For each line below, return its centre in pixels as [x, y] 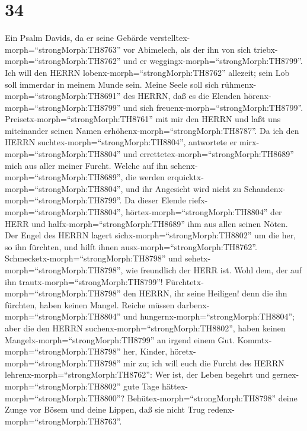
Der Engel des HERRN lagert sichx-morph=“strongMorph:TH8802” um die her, [151, 235]
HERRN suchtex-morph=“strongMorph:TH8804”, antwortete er [121, 142]
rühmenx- [239, 84]
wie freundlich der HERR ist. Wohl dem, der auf [214, 270]
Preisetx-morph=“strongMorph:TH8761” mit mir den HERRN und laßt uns [143, 119]
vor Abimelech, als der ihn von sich [187, 49]
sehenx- [184, 165]
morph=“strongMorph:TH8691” [63, 96]
